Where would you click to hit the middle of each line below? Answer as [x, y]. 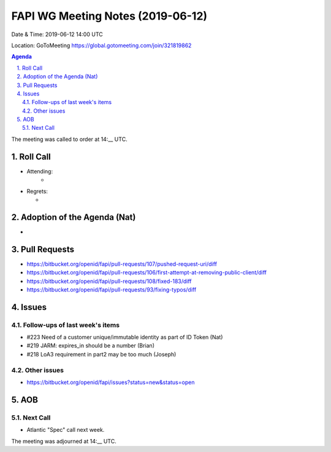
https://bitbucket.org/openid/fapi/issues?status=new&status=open [111, 382]
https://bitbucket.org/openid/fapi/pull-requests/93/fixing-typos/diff [112, 289]
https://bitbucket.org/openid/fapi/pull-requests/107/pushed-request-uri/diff [122, 264]
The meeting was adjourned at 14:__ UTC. [64, 441]
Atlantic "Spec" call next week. [66, 430]
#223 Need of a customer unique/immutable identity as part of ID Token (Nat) [125, 337]
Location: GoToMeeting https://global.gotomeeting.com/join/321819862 [101, 45]
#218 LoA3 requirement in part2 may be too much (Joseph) [101, 354]
